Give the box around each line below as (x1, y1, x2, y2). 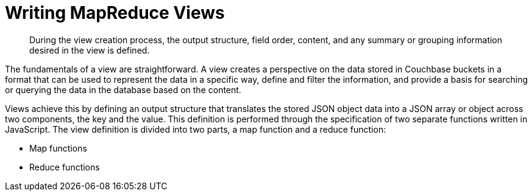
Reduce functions (29, 161, 100, 172)
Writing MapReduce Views (5, 2, 225, 23)
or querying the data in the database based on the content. (5, 84, 241, 95)
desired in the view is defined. (29, 44, 150, 55)
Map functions (29, 142, 87, 153)
